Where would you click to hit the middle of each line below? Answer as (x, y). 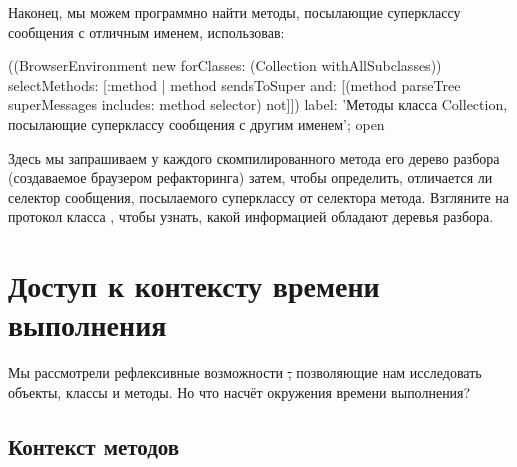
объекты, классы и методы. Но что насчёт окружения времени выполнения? (239, 391)
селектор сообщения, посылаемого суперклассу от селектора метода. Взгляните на (259, 196)
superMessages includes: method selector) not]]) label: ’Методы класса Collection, (258, 104)
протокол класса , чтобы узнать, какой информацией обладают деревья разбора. (251, 216)
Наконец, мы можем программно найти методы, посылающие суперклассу (234, 12)
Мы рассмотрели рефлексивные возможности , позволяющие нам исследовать (245, 372)
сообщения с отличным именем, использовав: (146, 31)
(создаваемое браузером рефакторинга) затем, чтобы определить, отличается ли (250, 177)
